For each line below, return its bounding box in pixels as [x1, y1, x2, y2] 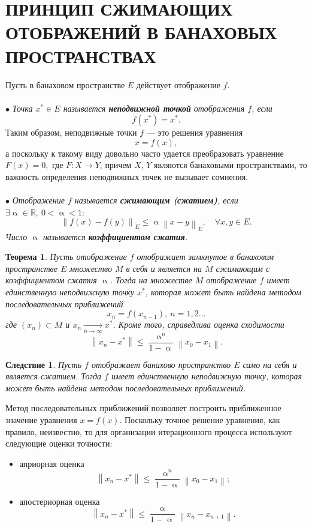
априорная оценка [19, 457, 84, 469]
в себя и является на [126, 262, 202, 274]
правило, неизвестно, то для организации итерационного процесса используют [5, 425, 292, 438]
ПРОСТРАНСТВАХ [5, 43, 156, 68]
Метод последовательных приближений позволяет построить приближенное [5, 402, 281, 414]
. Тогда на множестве [110, 274, 192, 286]
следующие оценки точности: [5, 437, 113, 450]
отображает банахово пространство [91, 358, 231, 370]
